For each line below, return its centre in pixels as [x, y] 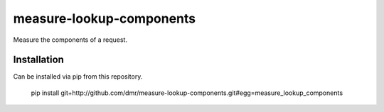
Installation [38, 60]
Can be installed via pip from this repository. [78, 77]
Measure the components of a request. [70, 40]
